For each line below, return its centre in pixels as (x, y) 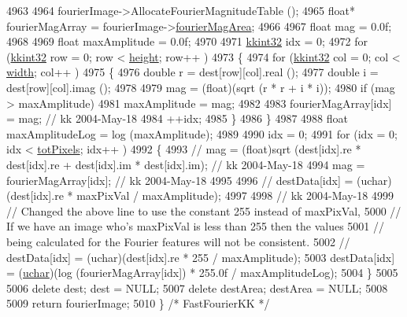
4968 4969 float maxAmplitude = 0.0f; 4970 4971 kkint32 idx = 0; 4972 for (187, 41)
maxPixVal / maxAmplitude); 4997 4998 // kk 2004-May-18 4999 (235, 195)
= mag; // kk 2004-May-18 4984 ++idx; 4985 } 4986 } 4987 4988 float (177, 118)
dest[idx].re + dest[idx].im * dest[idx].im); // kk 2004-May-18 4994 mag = (186, 164)
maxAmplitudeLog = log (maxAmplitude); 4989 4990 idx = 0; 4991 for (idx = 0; (202, 133)
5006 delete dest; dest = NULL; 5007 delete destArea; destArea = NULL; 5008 (197, 288)
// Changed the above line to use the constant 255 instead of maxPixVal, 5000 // (204, 210)
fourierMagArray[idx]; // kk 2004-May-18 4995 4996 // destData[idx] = (180, 180)
